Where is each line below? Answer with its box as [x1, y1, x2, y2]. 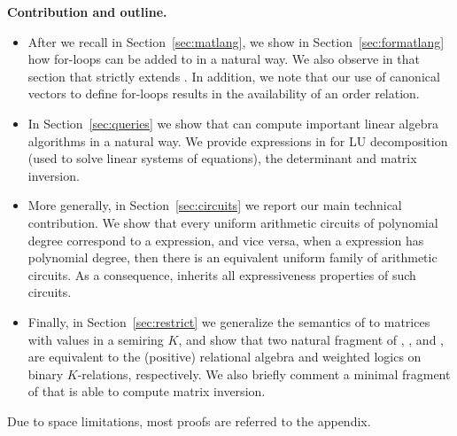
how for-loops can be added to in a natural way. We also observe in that [27, 50, 420, 68]
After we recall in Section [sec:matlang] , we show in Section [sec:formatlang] [27, 32, 445, 51]
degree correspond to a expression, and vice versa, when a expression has [27, 230, 424, 249]
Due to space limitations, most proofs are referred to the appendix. [7, 411, 371, 430]
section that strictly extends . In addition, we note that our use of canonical [27, 66, 440, 85]
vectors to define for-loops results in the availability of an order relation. [27, 84, 420, 103]
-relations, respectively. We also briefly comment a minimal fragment [77, 364, 451, 383]
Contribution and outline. [7, 3, 167, 20]
